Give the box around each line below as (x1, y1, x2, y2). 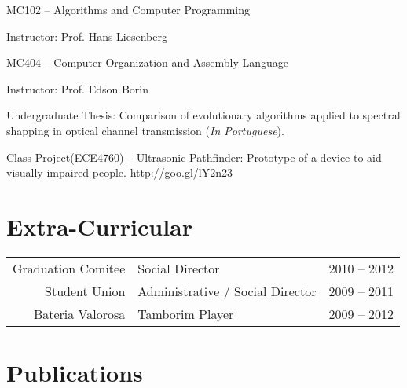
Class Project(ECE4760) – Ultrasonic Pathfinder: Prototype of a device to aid (6, 148, 382, 165)
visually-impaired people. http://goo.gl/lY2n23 (6, 164, 233, 181)
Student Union (45, 281, 126, 300)
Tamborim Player (137, 304, 234, 323)
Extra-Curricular (6, 210, 193, 242)
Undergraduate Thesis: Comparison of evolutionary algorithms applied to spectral (6, 107, 401, 123)
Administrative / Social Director (137, 281, 317, 300)
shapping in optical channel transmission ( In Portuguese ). (6, 122, 284, 138)
